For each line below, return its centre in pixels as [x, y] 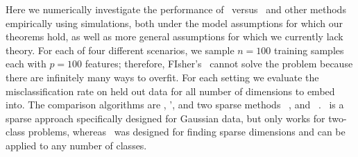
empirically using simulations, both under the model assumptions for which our [174, 23]
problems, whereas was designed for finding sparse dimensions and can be [187, 132]
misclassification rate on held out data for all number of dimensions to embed [170, 91]
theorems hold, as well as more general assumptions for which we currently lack [174, 36]
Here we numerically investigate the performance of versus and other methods [176, 9]
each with [26, 64]
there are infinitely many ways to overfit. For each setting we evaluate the [162, 77]
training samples [309, 50]
